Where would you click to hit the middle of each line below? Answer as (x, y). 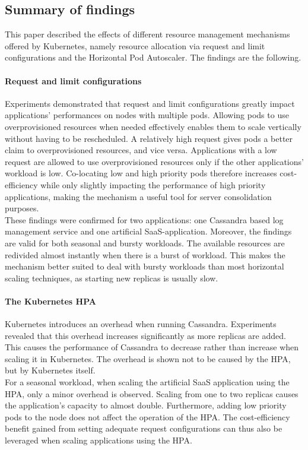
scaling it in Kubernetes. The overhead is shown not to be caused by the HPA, (148, 358)
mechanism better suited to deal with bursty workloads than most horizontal (145, 266)
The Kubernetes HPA (50, 301)
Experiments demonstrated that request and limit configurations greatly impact (150, 103)
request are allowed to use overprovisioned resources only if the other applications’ (154, 161)
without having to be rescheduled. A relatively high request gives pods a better (149, 138)
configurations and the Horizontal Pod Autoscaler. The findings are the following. (153, 57)
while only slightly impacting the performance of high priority (153, 184)
